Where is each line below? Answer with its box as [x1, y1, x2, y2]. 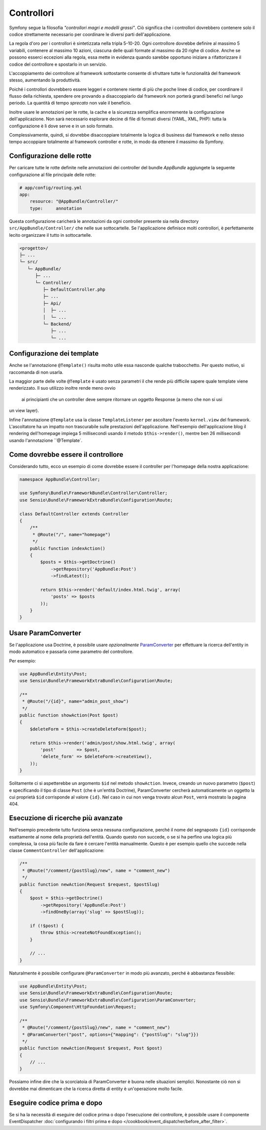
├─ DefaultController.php [42, 287, 105, 292]
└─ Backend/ [42, 321, 72, 327]
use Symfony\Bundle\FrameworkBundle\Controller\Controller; [19, 490, 168, 496]
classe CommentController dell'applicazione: [9, 847, 104, 853]
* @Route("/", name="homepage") [32, 532, 111, 537]
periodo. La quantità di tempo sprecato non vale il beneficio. [9, 100, 132, 106]
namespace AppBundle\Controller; [19, 476, 100, 482]
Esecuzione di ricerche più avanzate [9, 814, 123, 822]
